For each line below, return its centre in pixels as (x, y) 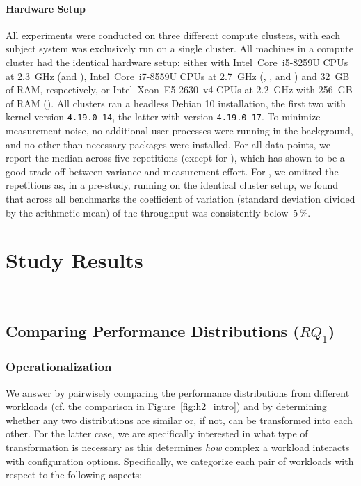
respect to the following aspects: (74, 475)
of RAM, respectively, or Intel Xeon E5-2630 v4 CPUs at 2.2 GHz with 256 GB (179, 89)
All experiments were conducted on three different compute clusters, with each (173, 34)
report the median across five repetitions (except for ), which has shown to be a (175, 158)
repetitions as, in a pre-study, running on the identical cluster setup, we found (172, 185)
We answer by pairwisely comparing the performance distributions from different (178, 392)
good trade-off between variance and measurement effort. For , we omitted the (172, 171)
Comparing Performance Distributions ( (153, 331)
